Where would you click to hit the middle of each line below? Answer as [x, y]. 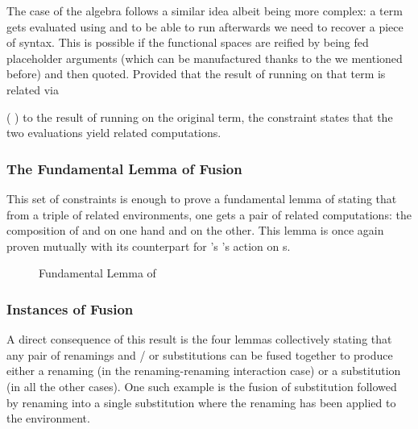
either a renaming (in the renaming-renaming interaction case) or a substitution [204, 371]
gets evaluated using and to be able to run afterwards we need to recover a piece [205, 26]
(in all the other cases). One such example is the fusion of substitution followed [202, 386]
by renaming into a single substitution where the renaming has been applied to [201, 402]
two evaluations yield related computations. [114, 133]
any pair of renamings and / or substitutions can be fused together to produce [200, 354]
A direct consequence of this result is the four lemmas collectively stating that [199, 339]
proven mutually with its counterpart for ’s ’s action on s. [149, 246]
